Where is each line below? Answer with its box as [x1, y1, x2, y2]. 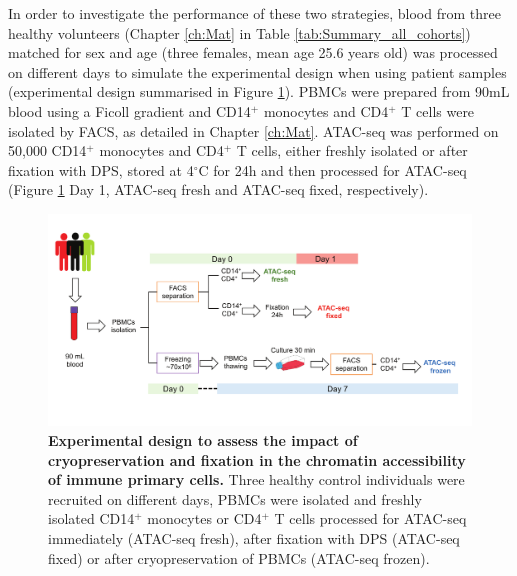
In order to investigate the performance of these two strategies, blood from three [8, 3, 501, 23]
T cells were [401, 100, 475, 121]
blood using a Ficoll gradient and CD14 [8, 100, 251, 121]
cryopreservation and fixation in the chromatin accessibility [48, 449, 466, 470]
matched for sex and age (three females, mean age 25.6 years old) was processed [8, 42, 498, 63]
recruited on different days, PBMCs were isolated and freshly [48, 488, 422, 509]
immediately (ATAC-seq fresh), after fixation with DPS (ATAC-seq [48, 527, 460, 548]
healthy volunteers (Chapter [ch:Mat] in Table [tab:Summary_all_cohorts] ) [8, 22, 471, 43]
